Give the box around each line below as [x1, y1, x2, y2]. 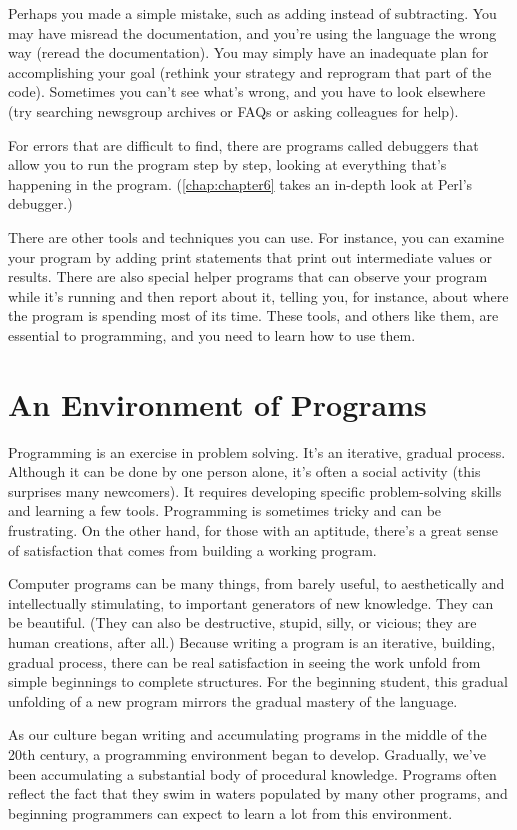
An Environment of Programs [8, 383, 427, 424]
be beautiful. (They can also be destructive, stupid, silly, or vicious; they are [8, 612, 477, 633]
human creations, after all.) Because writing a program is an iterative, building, [8, 631, 496, 652]
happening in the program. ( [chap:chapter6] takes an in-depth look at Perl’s [8, 173, 473, 194]
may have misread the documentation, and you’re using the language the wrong [8, 22, 497, 43]
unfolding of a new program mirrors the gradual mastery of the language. [8, 690, 458, 711]
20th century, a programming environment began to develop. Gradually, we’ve [8, 743, 486, 764]
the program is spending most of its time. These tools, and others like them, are [8, 305, 499, 326]
